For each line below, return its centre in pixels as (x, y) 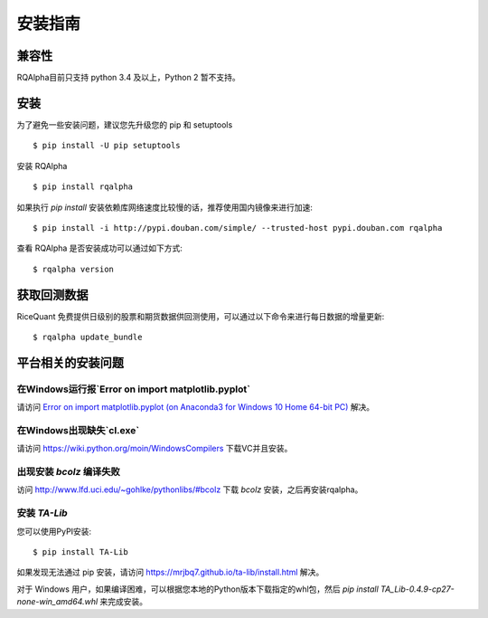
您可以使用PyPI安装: (54, 531)
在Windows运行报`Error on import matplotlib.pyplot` (133, 389)
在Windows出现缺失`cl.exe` (78, 430)
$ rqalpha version (74, 269)
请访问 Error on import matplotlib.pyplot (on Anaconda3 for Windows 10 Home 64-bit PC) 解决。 (196, 407)
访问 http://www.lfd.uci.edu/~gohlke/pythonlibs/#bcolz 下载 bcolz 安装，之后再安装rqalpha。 (190, 490)
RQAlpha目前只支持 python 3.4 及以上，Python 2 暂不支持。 (129, 78)
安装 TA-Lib (42, 513)
